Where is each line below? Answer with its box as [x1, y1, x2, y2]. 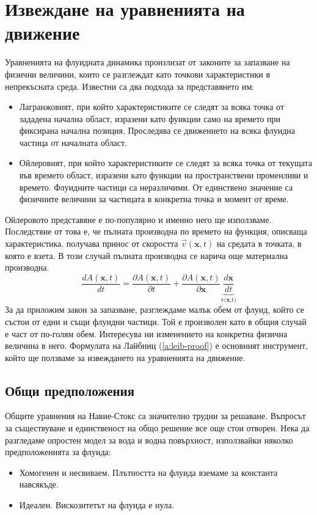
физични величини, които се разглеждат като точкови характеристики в [5, 67, 270, 80]
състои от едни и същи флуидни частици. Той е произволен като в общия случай [5, 315, 307, 327]
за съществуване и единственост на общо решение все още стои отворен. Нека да [5, 422, 310, 434]
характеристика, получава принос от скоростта [5, 237, 178, 250]
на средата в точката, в [216, 237, 302, 250]
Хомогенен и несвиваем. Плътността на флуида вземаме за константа [19, 466, 278, 478]
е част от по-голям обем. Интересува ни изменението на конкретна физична [5, 327, 288, 340]
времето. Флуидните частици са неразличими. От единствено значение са [19, 180, 293, 193]
